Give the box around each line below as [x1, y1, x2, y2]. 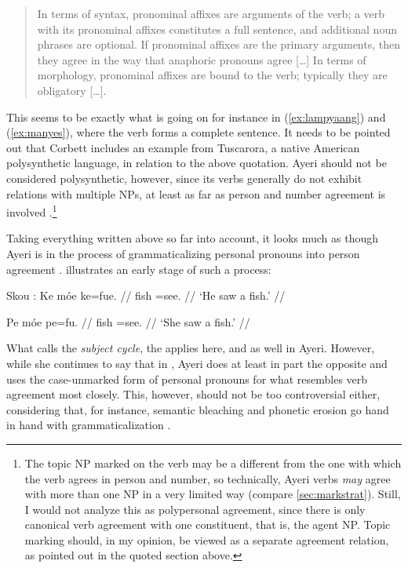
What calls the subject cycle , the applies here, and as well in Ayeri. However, [6, 340, 375, 356]
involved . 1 [6, 202, 57, 220]
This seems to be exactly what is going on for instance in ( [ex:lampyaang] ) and [6, 108, 386, 125]
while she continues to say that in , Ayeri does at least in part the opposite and [6, 355, 388, 371]
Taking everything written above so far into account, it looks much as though [6, 230, 379, 246]
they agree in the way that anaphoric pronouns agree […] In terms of [37, 51, 366, 67]
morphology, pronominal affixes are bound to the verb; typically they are [37, 67, 388, 83]
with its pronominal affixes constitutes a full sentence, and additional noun [37, 20, 397, 37]
